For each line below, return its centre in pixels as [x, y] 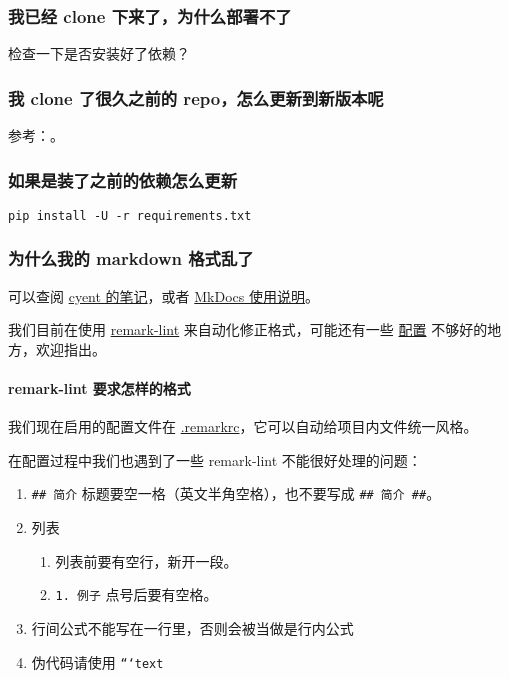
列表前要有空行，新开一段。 [146, 560]
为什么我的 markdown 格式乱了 [131, 258]
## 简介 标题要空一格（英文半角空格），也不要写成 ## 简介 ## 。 [236, 493]
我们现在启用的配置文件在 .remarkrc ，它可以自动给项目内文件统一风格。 [243, 426]
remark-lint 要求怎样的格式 [99, 388]
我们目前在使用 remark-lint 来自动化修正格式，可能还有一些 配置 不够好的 [248, 329]
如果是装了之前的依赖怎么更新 [123, 179]
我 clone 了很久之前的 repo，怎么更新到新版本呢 [196, 97]
